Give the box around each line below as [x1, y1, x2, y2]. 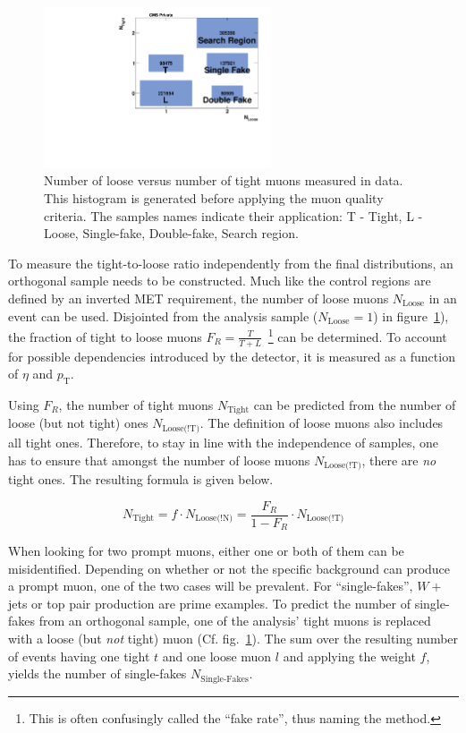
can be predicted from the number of [253, 396, 456, 413]
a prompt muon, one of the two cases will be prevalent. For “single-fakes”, [8, 576, 413, 595]
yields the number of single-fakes [8, 664, 187, 683]
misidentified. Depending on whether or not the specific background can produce [8, 558, 451, 577]
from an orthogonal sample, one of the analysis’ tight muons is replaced [38, 611, 431, 630]
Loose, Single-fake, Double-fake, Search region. [44, 224, 299, 243]
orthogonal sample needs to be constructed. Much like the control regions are [8, 271, 431, 290]
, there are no [361, 450, 436, 469]
